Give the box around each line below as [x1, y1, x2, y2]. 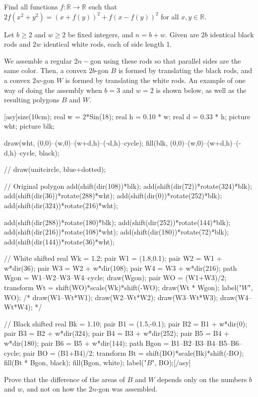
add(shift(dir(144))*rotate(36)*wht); [4, 236, 115, 246]
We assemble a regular [4, 55, 72, 66]
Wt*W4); [4, 302, 33, 312]
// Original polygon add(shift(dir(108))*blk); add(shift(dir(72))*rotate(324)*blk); [4, 180, 252, 191]
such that [88, 1, 117, 11]
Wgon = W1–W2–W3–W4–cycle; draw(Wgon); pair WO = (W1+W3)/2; [4, 272, 227, 283]
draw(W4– [220, 292, 252, 302]
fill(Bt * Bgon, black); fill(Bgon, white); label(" [4, 357, 147, 368]
